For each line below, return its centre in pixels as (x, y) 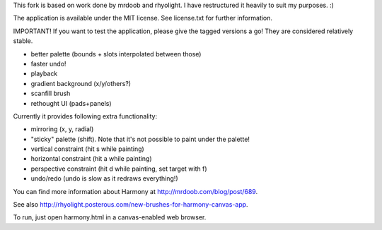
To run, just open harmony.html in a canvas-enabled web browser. (110, 217)
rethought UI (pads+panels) (71, 103)
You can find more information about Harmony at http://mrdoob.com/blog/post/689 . (135, 191)
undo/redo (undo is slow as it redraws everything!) (104, 178)
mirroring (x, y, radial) (62, 129)
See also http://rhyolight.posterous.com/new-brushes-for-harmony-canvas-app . (131, 205)
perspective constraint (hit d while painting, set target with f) (119, 169)
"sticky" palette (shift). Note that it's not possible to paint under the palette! (140, 139)
